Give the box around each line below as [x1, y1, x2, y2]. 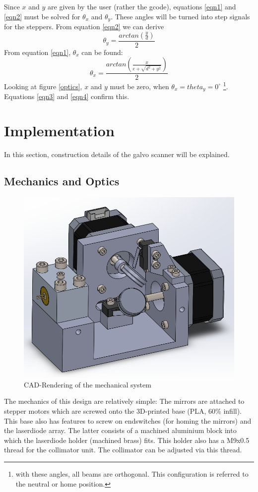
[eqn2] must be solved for [4, 11, 80, 21]
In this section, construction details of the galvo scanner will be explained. [4, 149, 230, 160]
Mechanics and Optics [4, 173, 120, 189]
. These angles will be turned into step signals [111, 11, 250, 21]
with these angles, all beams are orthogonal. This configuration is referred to [15, 469, 249, 479]
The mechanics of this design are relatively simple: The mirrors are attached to [4, 396, 245, 406]
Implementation [4, 120, 115, 141]
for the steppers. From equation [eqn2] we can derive [4, 21, 164, 32]
